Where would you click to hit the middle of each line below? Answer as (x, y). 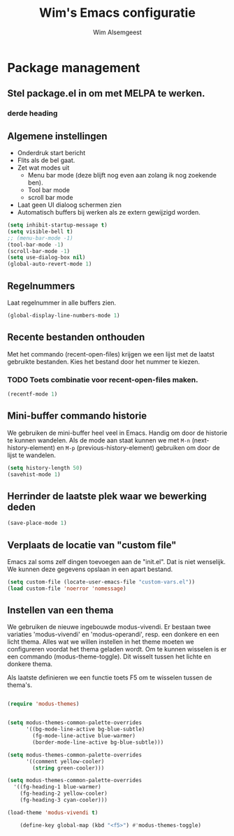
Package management (74, 67)
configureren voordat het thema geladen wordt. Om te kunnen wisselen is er (117, 649)
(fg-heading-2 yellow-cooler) (64, 794)
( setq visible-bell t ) (40, 231)
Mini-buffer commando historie (77, 416)
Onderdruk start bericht (51, 153)
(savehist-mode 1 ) (34, 474)
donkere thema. (30, 664)
